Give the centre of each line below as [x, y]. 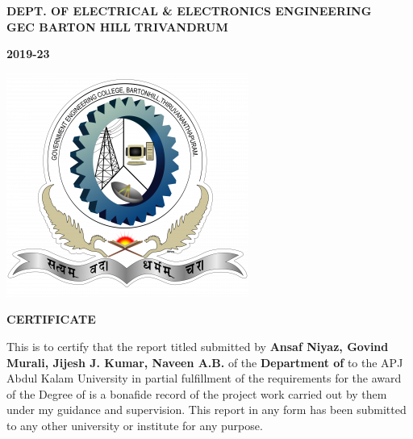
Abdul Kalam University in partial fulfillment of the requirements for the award [204, 378]
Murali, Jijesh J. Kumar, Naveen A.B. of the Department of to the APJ [205, 362]
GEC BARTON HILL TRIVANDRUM [117, 26]
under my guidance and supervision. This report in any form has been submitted [206, 410]
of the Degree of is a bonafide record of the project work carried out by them [197, 393]
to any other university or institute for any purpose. [135, 425]
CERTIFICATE [51, 319]
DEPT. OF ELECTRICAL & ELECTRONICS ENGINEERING [189, 10]
